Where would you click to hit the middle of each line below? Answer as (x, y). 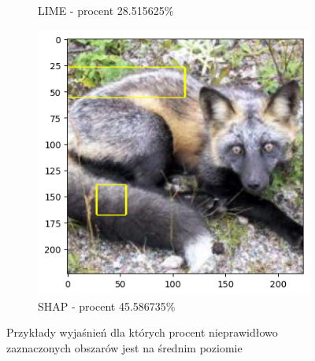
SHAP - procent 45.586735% (107, 306)
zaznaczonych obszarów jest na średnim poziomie (124, 347)
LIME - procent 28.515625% (106, 10)
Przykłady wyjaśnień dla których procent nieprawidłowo (142, 332)
